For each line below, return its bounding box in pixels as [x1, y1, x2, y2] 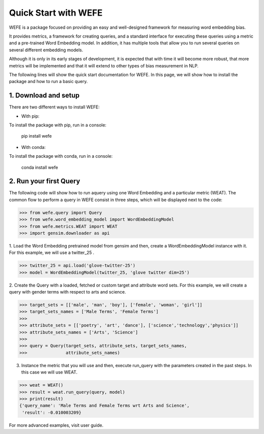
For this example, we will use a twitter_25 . [9, 249, 95, 256]
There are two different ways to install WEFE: [9, 104, 100, 110]
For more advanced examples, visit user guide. [9, 422, 104, 428]
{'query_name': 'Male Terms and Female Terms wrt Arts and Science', [19, 403, 190, 409]
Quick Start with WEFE [9, 7, 103, 18]
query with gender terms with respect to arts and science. [9, 289, 127, 295]
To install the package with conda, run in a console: [9, 153, 113, 159]
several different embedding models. [9, 47, 83, 53]
